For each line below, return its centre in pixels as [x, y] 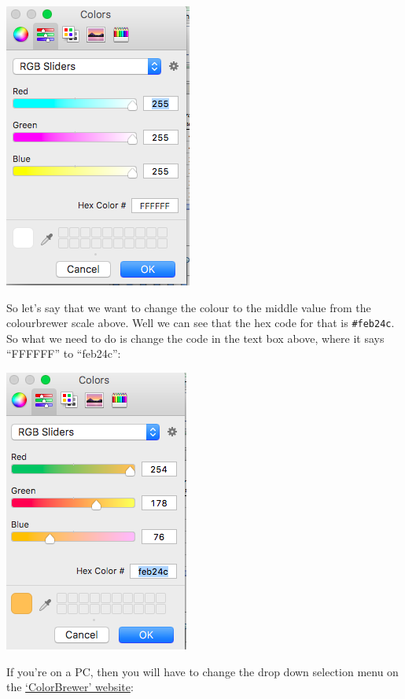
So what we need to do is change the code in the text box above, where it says [195, 338]
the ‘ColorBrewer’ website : [70, 687]
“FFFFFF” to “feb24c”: [64, 353]
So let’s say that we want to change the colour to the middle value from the [189, 307]
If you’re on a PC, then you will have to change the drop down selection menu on [202, 671]
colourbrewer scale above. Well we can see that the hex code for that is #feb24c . [201, 323]
